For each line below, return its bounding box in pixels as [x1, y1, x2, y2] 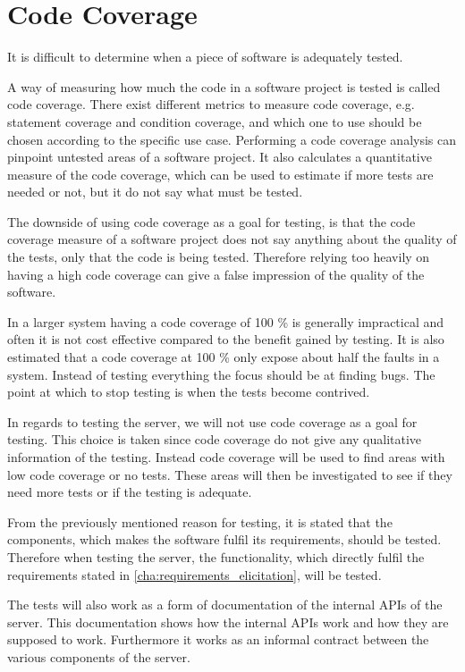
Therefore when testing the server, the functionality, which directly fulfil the [7, 547, 425, 566]
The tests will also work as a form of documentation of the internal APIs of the [7, 595, 443, 614]
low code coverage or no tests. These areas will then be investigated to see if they [7, 465, 452, 483]
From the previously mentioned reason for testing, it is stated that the [7, 512, 393, 531]
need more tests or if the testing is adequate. [7, 483, 252, 501]
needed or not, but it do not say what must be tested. [7, 182, 303, 201]
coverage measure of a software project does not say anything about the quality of [7, 230, 457, 248]
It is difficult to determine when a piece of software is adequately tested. [7, 47, 403, 66]
